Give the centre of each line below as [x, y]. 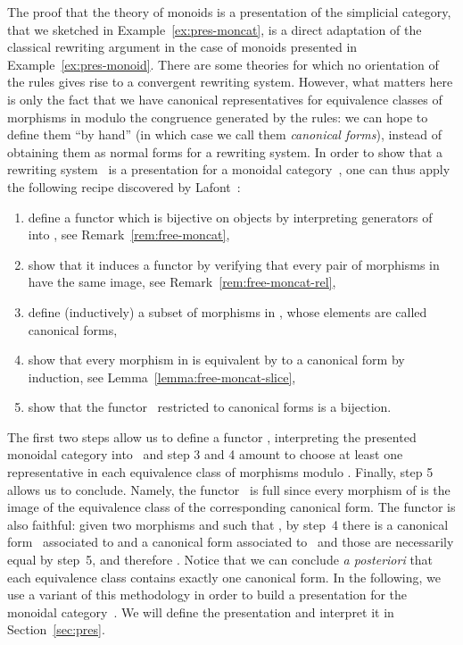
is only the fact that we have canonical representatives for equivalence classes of [225, 99]
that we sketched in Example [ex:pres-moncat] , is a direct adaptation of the [215, 29]
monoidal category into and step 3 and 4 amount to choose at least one [205, 454]
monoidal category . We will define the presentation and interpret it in [201, 611]
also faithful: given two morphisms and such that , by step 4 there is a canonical [228, 524]
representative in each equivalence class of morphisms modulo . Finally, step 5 [220, 472]
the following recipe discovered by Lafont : [124, 186]
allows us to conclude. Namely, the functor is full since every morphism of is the [229, 489]
